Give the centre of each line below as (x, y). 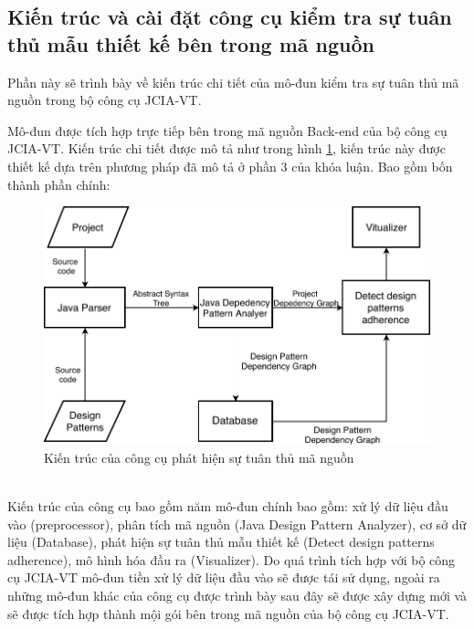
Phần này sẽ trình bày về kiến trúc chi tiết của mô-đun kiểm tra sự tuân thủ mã (233, 82)
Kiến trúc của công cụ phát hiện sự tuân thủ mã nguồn (199, 457)
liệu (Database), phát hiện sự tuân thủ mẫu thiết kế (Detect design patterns (221, 542)
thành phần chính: (59, 184)
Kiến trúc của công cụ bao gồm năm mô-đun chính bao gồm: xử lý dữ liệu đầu (228, 506)
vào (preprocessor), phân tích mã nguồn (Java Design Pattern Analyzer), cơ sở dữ (237, 524)
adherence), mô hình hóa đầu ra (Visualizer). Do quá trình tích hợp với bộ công (232, 559)
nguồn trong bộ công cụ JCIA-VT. (105, 100)
